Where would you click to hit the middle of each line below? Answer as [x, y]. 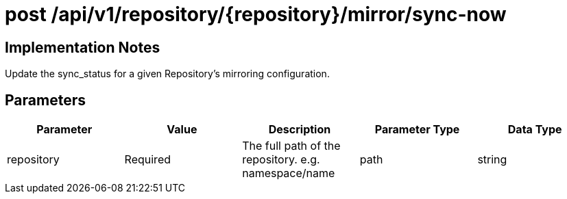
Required [147, 160]
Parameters [45, 100]
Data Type [535, 130]
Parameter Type [417, 130]
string [492, 160]
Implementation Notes [83, 47]
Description [300, 130]
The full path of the [291, 146]
